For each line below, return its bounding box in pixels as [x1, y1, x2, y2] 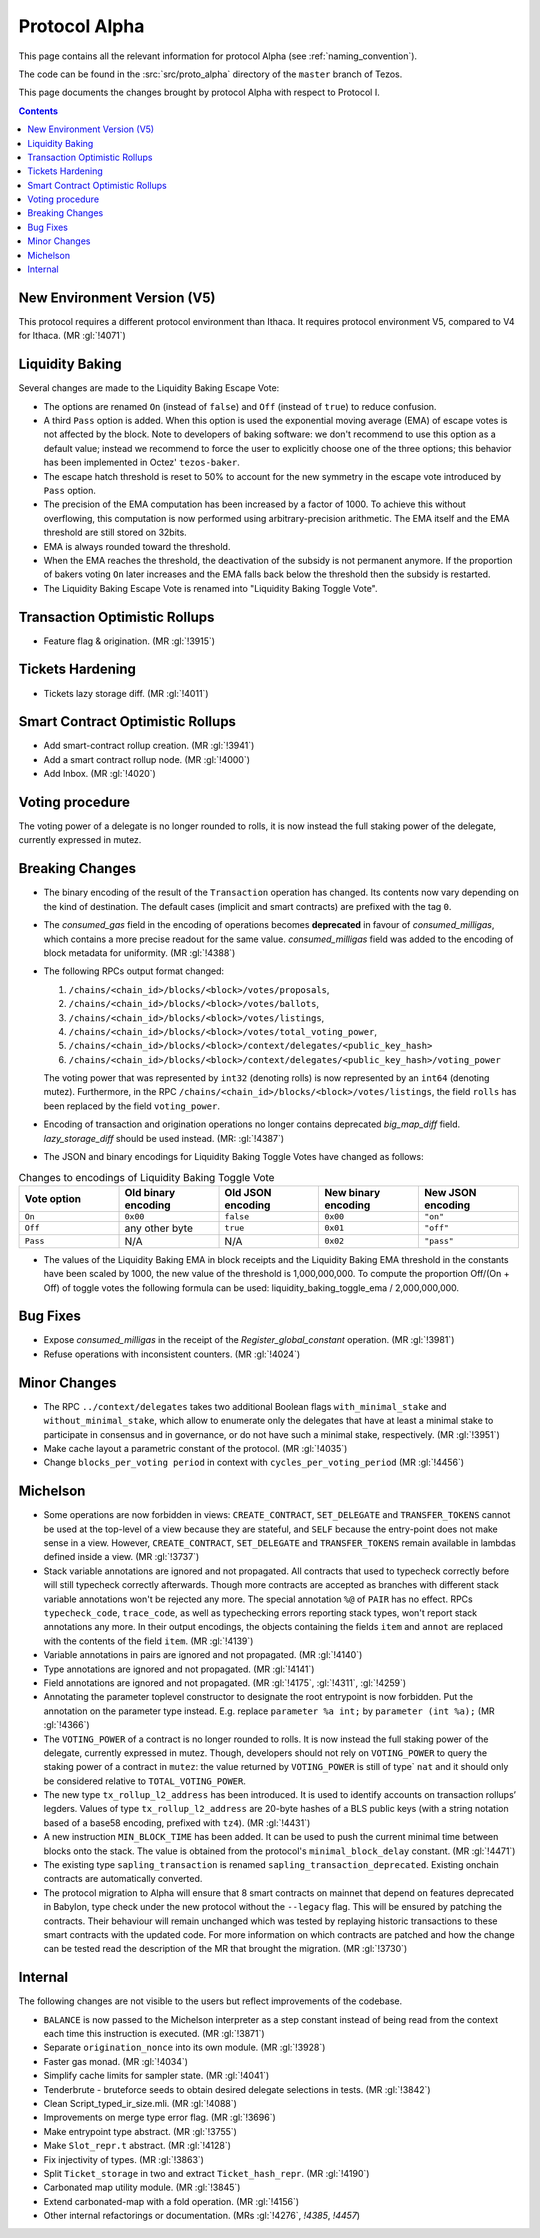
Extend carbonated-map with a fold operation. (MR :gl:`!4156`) [43, 2195, 300, 2207]
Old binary [124, 1185, 176, 1199]
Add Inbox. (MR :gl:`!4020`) [43, 768, 157, 780]
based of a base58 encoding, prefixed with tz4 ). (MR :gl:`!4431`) [43, 1816, 311, 1829]
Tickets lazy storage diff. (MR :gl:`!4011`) [43, 687, 209, 699]
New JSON [423, 1185, 477, 1199]
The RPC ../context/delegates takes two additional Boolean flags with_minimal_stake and [43, 1400, 447, 1412]
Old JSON [224, 1185, 272, 1199]
